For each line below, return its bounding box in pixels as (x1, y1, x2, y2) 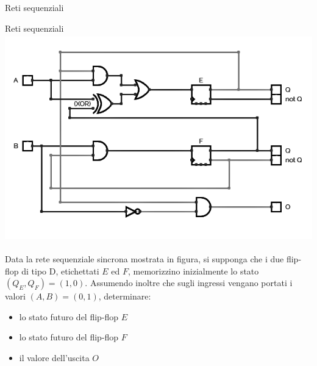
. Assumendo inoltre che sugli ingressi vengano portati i (85, 276, 293, 289)
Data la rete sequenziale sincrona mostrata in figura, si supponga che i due (5, 252, 284, 265)
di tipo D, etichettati (21, 264, 99, 277)
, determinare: (98, 290, 151, 303)
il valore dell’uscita (19, 351, 90, 364)
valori (5, 290, 26, 303)
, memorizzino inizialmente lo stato (127, 264, 259, 277)
